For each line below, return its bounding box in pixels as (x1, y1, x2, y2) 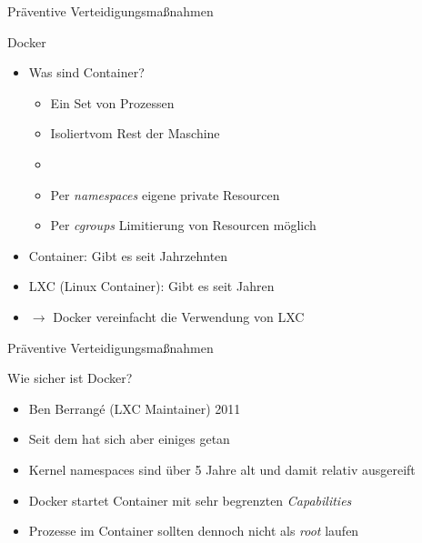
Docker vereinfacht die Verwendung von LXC (53, 307, 305, 326)
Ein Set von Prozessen (50, 93, 175, 112)
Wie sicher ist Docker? (7, 368, 133, 387)
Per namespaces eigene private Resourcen (50, 185, 280, 204)
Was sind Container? (28, 63, 145, 82)
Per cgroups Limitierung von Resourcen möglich (50, 216, 316, 235)
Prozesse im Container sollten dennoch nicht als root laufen (28, 521, 359, 540)
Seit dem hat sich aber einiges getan (28, 429, 230, 448)
